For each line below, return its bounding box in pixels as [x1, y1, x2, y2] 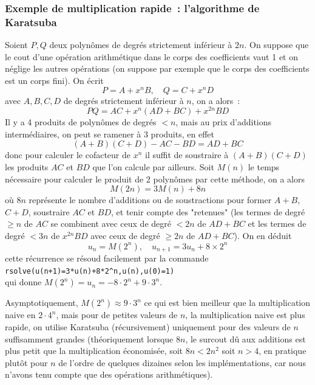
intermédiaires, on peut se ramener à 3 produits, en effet [5, 127, 214, 140]
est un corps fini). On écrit [5, 74, 104, 86]
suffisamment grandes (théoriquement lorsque [5, 332, 174, 345]
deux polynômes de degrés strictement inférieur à [49, 38, 232, 51]
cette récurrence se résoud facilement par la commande [5, 252, 209, 265]
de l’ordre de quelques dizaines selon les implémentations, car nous [58, 356, 306, 369]
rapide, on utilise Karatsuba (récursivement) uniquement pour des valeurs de [5, 320, 291, 333]
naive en [5, 308, 36, 321]
